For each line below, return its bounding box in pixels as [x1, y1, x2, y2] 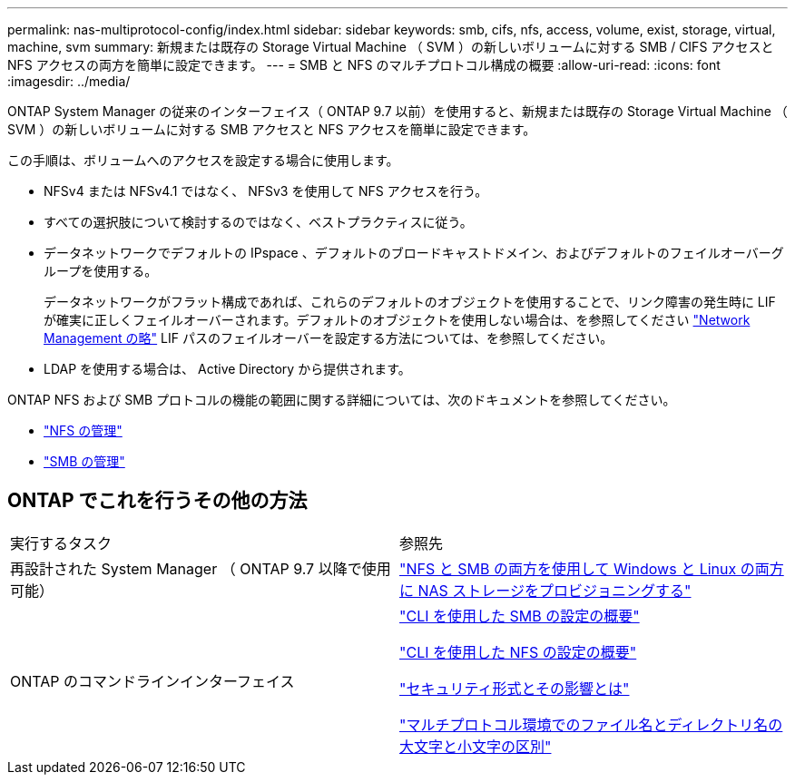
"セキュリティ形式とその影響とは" [399, 679, 630, 698]
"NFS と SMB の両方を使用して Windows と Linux [399, 559, 737, 578]
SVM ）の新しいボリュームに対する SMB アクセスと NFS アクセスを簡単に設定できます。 [7, 122, 536, 137]
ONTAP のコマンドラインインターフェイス [10, 671, 295, 690]
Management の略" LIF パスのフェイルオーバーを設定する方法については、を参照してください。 [44, 330, 613, 346]
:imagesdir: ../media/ [7, 73, 131, 89]
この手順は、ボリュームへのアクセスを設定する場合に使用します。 [7, 152, 399, 168]
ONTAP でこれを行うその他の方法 [7, 489, 308, 513]
